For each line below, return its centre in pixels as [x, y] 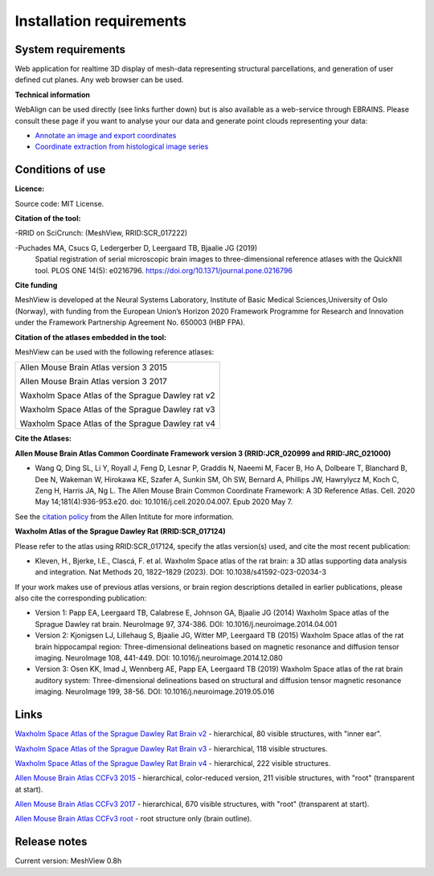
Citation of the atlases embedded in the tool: [90, 337]
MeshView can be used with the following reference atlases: [115, 352]
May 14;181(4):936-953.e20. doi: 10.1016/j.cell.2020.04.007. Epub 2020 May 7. [164, 501]
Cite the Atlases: [43, 439]
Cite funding [36, 285]
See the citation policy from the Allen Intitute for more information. [125, 516]
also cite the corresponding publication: [81, 598]
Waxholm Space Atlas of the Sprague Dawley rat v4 [118, 424]
